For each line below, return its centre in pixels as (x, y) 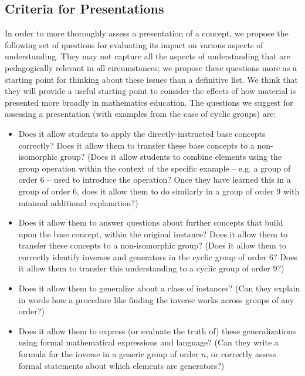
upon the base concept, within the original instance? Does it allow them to (153, 234)
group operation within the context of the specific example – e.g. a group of (155, 168)
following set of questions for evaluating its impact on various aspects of (134, 44)
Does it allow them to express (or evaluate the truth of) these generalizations (157, 330)
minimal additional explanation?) (78, 202)
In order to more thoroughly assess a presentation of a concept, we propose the (147, 33)
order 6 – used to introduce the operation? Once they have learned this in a (155, 179)
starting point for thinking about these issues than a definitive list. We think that (151, 79)
